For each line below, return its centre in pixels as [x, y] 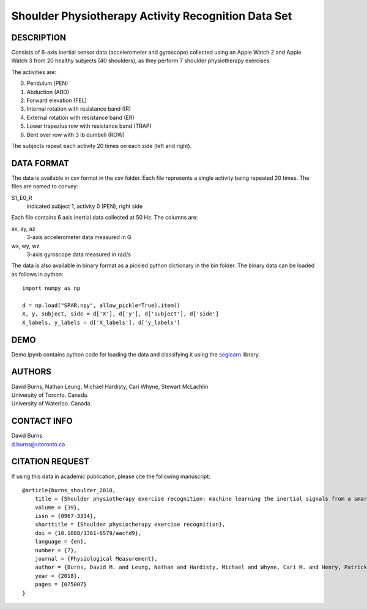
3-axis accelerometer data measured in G [79, 237]
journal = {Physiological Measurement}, [96, 559]
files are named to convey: [45, 186]
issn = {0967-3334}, [65, 516]
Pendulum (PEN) [47, 83]
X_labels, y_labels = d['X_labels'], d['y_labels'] [101, 322]
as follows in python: [37, 274]
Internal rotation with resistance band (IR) [79, 109]
